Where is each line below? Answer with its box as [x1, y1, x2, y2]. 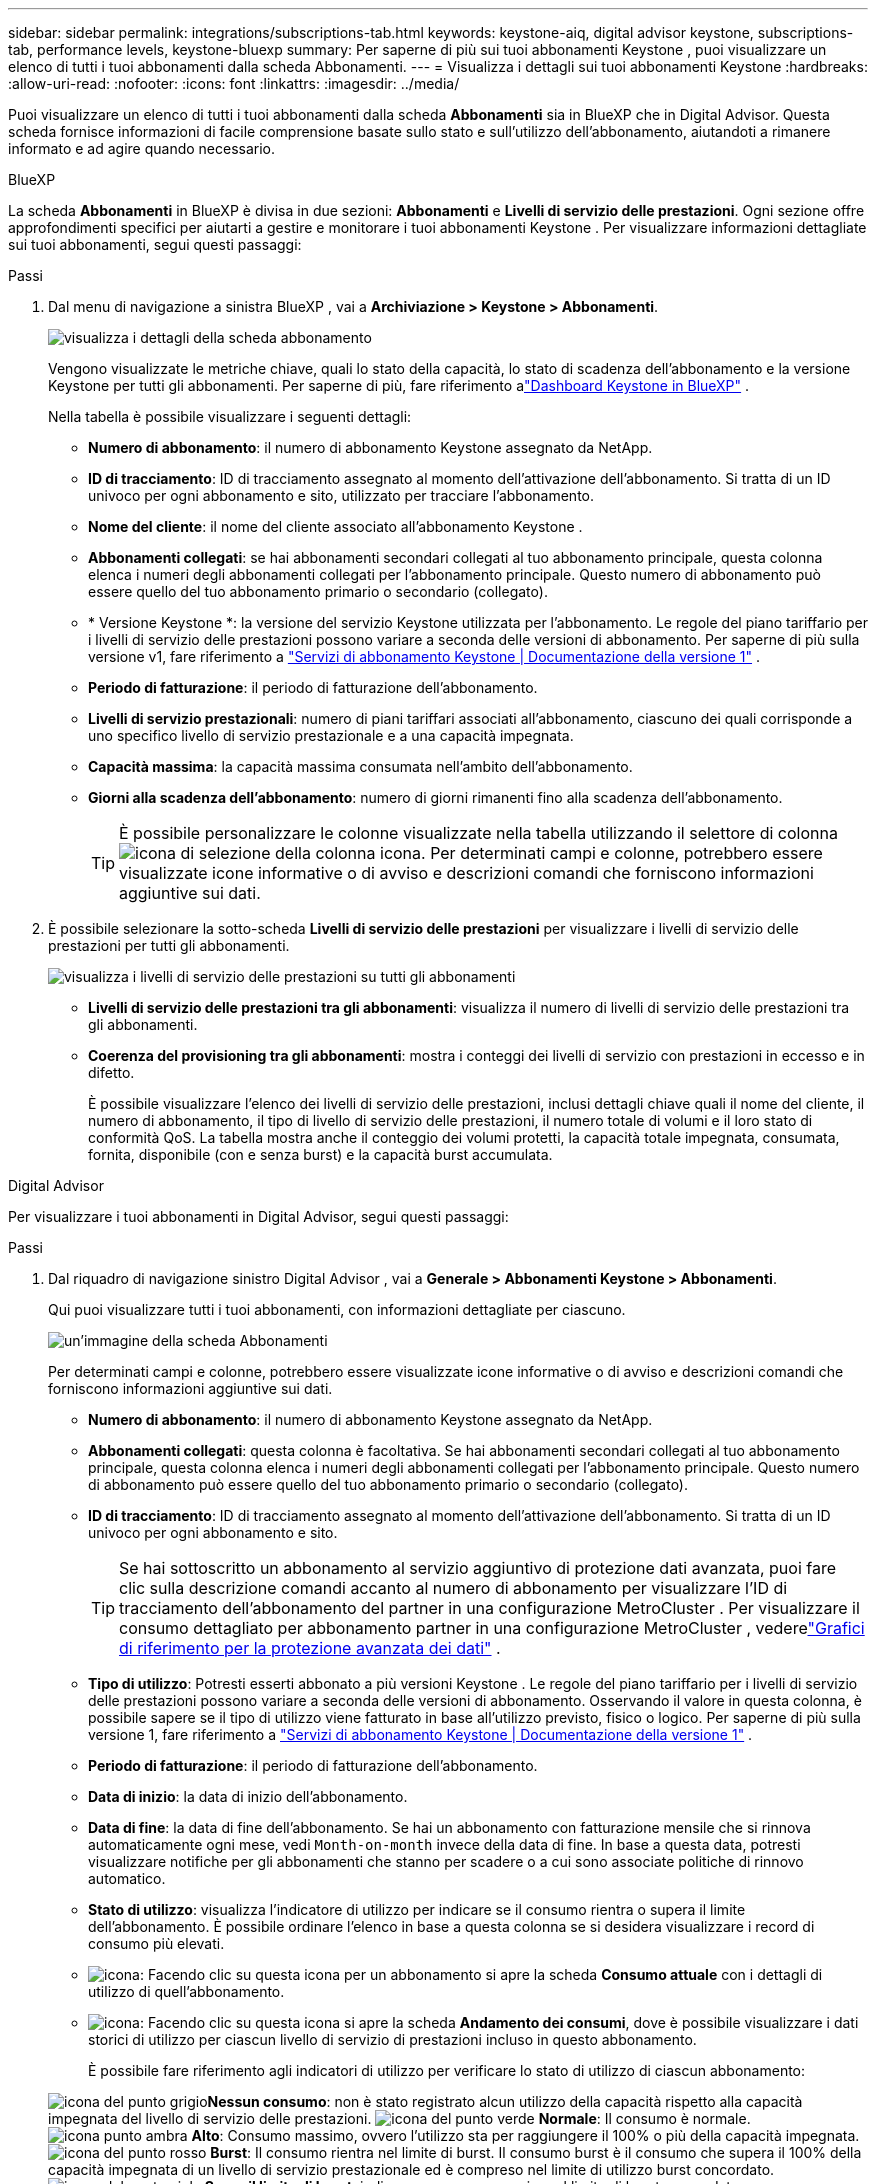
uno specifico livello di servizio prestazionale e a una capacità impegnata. [88, 727, 574, 744]
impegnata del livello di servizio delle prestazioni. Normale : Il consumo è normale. [48, 2110, 751, 2127]
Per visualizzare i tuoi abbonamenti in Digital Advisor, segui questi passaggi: [8, 1208, 509, 1225]
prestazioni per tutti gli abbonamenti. [48, 937, 290, 954]
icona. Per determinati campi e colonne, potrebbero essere [380, 843, 823, 863]
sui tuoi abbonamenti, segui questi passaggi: [8, 236, 302, 253]
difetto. [88, 1064, 135, 1081]
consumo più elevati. [88, 1935, 225, 1952]
